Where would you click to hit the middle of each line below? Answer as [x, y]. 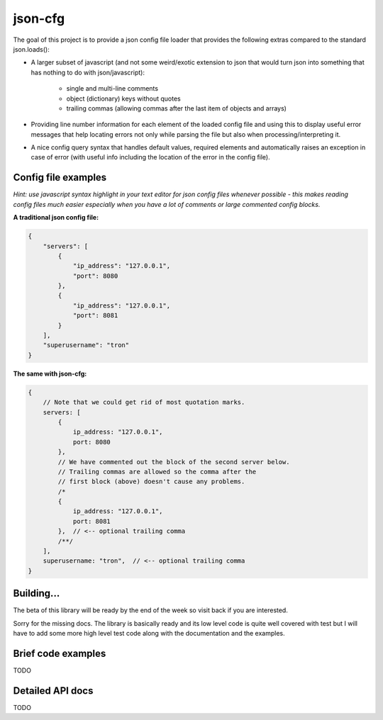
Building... [37, 594]
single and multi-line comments [112, 89]
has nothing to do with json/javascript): [88, 72]
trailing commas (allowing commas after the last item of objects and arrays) [177, 108]
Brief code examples [60, 653]
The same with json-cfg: [50, 373]
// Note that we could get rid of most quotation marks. [144, 403]
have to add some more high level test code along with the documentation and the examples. [149, 634]
